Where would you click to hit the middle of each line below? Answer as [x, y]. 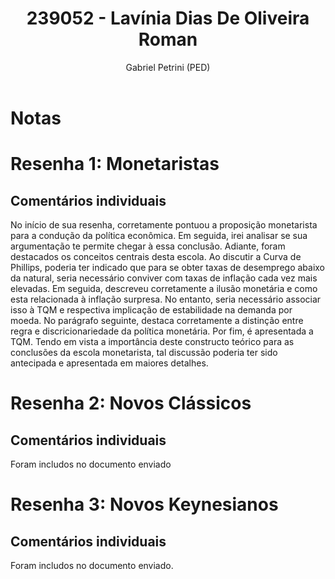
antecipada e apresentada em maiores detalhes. [109, 363]
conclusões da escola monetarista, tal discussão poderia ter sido [144, 352]
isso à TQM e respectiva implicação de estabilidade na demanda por [151, 309]
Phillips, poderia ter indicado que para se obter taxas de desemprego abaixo [168, 267]
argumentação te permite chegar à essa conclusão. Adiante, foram [148, 246]
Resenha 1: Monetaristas [115, 164]
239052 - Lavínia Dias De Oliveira [168, 18]
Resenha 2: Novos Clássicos [131, 403]
